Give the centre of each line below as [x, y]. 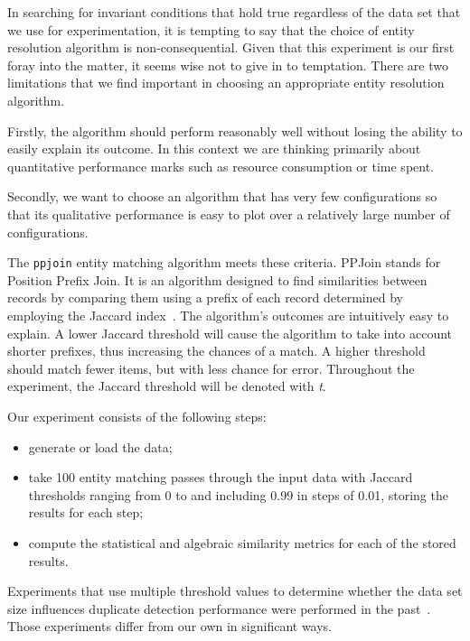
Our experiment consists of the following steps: [137, 416]
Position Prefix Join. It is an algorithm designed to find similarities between [217, 279]
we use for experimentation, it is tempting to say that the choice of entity [211, 29]
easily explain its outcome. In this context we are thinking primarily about [214, 149]
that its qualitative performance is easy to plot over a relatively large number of [229, 214]
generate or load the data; [100, 446]
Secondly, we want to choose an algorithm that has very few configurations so [222, 196]
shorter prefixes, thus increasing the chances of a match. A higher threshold [216, 351]
